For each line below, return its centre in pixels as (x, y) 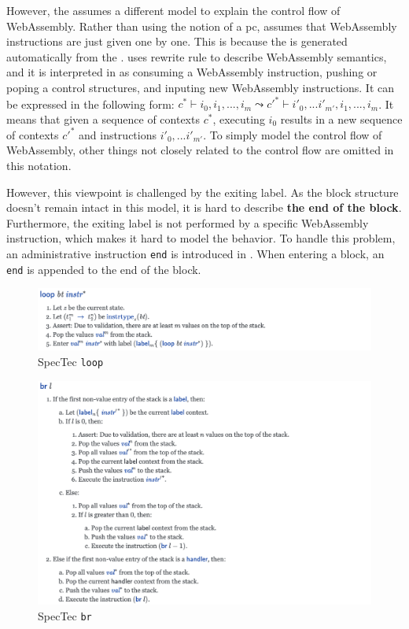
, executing (239, 118)
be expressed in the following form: (90, 104)
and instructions (118, 134)
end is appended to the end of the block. (104, 269)
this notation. (39, 165)
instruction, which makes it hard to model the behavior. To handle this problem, (201, 238)
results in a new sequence (341, 118)
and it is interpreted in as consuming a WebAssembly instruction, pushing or (192, 72)
